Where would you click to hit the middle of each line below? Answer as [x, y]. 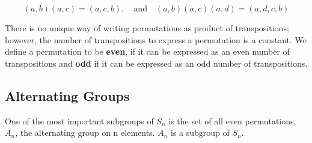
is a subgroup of [200, 132]
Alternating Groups [67, 95]
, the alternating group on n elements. [85, 132]
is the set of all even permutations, [232, 120]
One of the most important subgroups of [79, 120]
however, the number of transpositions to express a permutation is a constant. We [156, 39]
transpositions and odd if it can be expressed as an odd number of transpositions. [156, 63]
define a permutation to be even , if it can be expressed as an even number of [147, 51]
